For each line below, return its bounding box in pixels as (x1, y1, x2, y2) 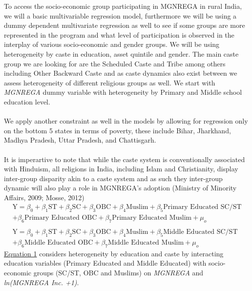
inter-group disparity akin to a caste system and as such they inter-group (4, 173, 223, 183)
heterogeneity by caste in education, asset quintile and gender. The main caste (4, 48, 239, 59)
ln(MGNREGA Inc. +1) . (4, 277, 79, 287)
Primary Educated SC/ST (163, 204, 242, 211)
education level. (4, 96, 50, 106)
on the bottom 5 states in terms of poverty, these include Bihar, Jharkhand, (4, 125, 231, 135)
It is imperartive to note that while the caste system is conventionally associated (4, 154, 245, 164)
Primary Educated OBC (24, 214, 97, 222)
